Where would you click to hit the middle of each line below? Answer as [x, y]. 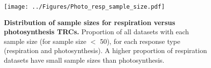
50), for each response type [140, 41]
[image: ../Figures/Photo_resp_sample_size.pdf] [84, 7]
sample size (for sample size [45, 41]
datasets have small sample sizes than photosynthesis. [84, 60]
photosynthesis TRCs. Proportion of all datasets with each [96, 32]
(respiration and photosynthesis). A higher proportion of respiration [105, 50]
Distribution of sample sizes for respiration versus [90, 22]
